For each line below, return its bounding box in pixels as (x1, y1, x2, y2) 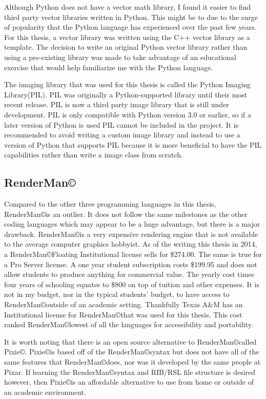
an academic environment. (4, 386, 86, 397)
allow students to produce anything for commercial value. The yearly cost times (4, 269, 255, 280)
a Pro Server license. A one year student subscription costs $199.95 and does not (4, 258, 257, 269)
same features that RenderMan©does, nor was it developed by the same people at (4, 356, 261, 367)
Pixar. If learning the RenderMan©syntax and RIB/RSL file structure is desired (4, 366, 256, 377)
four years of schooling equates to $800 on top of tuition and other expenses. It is (4, 278, 259, 289)
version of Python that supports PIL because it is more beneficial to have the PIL (4, 139, 262, 150)
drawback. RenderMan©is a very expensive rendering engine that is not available (4, 228, 258, 239)
